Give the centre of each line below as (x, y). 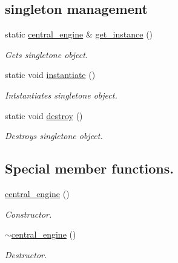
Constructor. (28, 214)
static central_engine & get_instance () (79, 34)
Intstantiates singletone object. (61, 95)
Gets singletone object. (47, 54)
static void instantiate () (50, 75)
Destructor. (26, 254)
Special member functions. (90, 168)
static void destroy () (44, 115)
